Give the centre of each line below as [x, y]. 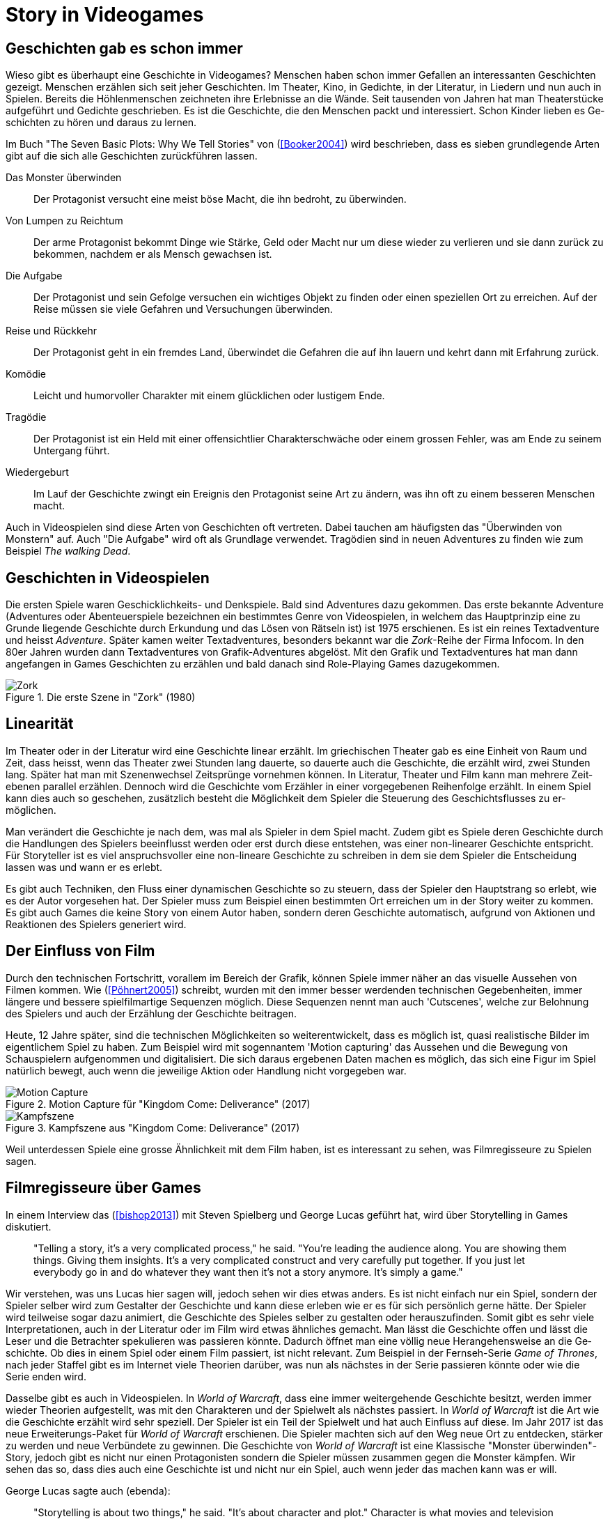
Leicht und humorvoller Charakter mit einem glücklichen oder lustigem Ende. [209, 396]
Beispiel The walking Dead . [68, 551]
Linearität [40, 724]
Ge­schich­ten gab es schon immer [124, 48]
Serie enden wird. [46, 1376]
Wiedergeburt [37, 472]
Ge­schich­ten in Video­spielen [108, 578]
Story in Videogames [105, 15]
